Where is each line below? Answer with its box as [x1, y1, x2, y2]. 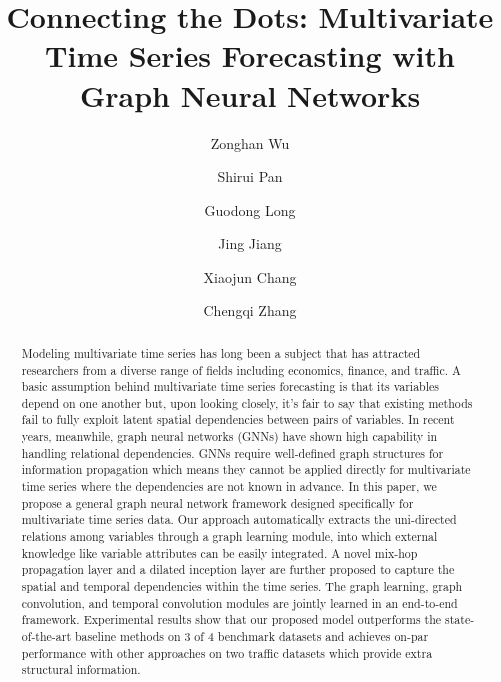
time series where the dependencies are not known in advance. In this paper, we [21, 478, 437, 495]
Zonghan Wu [210, 132, 290, 153]
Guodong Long [204, 199, 296, 220]
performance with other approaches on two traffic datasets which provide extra [21, 644, 433, 661]
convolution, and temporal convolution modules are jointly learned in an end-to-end [21, 594, 458, 611]
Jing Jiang [218, 233, 282, 254]
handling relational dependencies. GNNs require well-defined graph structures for [21, 444, 444, 461]
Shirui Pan [217, 166, 283, 187]
